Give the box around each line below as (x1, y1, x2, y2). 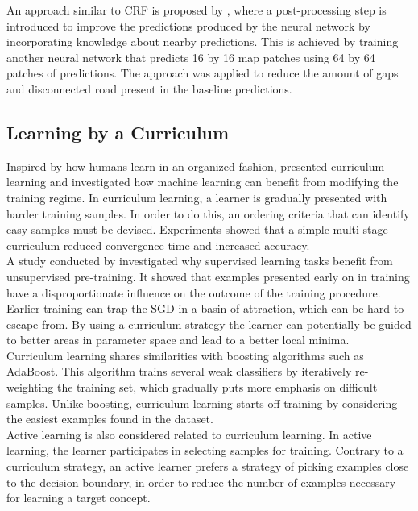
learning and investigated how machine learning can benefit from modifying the (6, 173, 399, 190)
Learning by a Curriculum (6, 119, 230, 144)
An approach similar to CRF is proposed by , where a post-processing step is (6, 2, 387, 18)
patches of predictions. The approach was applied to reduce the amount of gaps (6, 64, 399, 81)
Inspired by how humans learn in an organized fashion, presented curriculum (6, 157, 385, 174)
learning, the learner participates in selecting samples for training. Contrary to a (6, 442, 404, 459)
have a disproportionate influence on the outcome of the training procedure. (6, 284, 381, 301)
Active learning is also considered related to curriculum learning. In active (6, 426, 372, 442)
